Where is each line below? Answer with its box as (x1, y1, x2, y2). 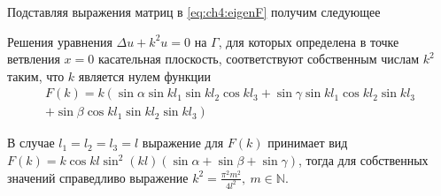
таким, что (7, 66, 65, 85)
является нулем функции (78, 66, 212, 85)
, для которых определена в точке (218, 32, 399, 50)
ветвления (7, 49, 60, 68)
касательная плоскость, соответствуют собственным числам (97, 49, 420, 68)
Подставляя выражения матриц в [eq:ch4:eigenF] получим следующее (7, 3, 381, 20)
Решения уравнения (7, 32, 112, 50)
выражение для (142, 133, 224, 152)
